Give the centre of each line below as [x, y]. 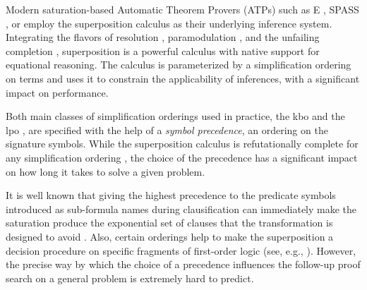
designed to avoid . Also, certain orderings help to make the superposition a [170, 236]
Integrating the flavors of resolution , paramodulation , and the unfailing [163, 37]
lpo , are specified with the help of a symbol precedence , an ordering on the [167, 129]
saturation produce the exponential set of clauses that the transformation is [169, 223]
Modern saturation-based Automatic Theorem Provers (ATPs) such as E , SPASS [182, 9]
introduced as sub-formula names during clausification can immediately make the [181, 209]
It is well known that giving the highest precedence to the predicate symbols [171, 195]
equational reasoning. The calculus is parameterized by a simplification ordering [179, 65]
